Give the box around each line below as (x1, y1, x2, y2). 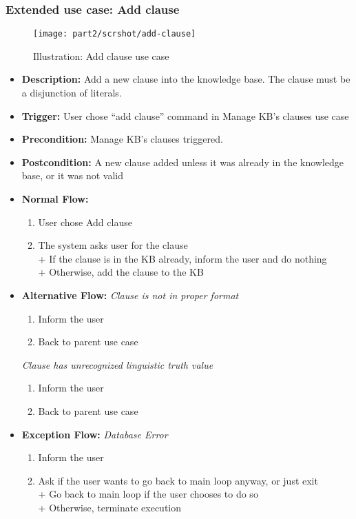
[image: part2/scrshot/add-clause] (33, 29, 196, 39)
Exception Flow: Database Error (21, 427, 168, 441)
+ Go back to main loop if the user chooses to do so (38, 487, 258, 501)
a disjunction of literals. (21, 85, 122, 100)
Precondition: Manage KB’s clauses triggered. (21, 132, 223, 146)
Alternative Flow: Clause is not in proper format (21, 288, 239, 302)
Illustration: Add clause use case (33, 48, 169, 63)
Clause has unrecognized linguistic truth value (21, 357, 213, 372)
